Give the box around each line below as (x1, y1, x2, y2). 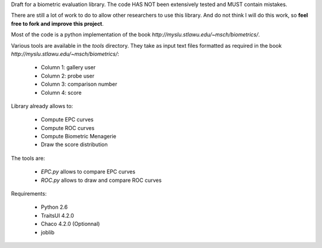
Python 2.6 (41, 203, 68, 211)
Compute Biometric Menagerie (41, 133, 116, 140)
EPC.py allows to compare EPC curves (41, 168, 135, 175)
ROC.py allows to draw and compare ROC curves (41, 176, 162, 184)
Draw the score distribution (41, 141, 108, 148)
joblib (41, 228, 55, 235)
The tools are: (11, 154, 45, 162)
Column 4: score (41, 89, 82, 96)
